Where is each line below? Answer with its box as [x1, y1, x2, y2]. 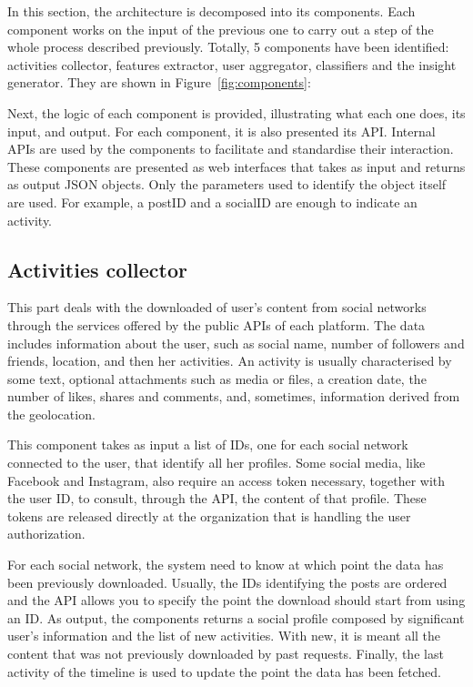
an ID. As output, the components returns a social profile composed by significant [7, 608, 465, 627]
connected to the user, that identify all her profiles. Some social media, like [7, 453, 426, 472]
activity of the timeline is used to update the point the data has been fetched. [7, 662, 442, 681]
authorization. [7, 524, 86, 543]
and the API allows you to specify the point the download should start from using [7, 591, 466, 610]
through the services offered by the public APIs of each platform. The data [7, 315, 426, 334]
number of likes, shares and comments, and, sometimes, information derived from [7, 387, 460, 406]
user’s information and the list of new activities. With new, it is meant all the [7, 626, 441, 645]
